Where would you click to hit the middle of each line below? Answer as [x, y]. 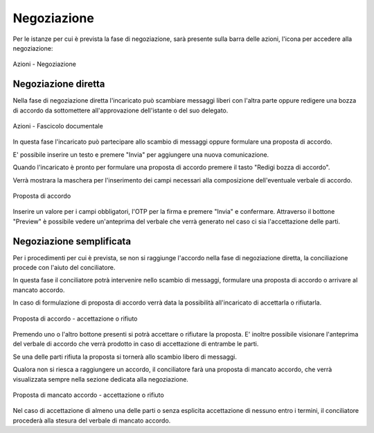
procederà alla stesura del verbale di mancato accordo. [92, 421]
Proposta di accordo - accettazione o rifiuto [75, 319]
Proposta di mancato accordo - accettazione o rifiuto [88, 395]
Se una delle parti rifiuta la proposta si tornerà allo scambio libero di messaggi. [125, 357]
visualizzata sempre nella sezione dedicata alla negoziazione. [100, 379]
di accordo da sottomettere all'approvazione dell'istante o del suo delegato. [121, 110]
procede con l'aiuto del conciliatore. [64, 268]
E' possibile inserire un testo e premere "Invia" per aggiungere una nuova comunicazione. [141, 154]
